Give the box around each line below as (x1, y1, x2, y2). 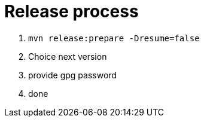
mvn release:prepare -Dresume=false (28, 33, 200, 43)
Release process (4, 1, 139, 22)
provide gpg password (28, 69, 117, 80)
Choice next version (28, 51, 107, 62)
